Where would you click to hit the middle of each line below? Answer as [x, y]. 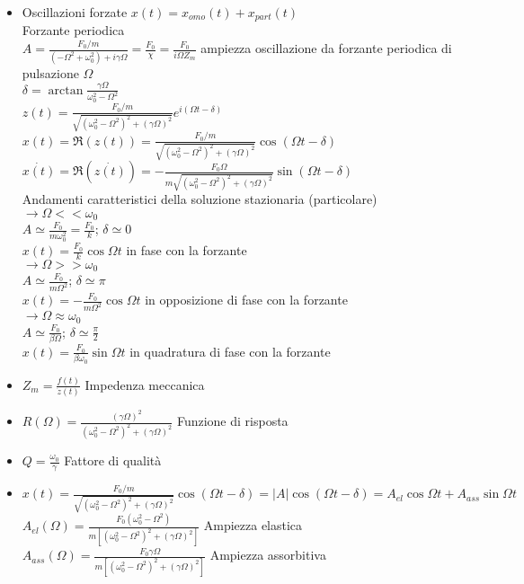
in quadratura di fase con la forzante [230, 351]
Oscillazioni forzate [75, 12]
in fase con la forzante [187, 250]
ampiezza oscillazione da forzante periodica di [326, 48]
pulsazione [50, 72]
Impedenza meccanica [145, 384]
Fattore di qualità [113, 460]
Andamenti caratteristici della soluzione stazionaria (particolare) [200, 199]
